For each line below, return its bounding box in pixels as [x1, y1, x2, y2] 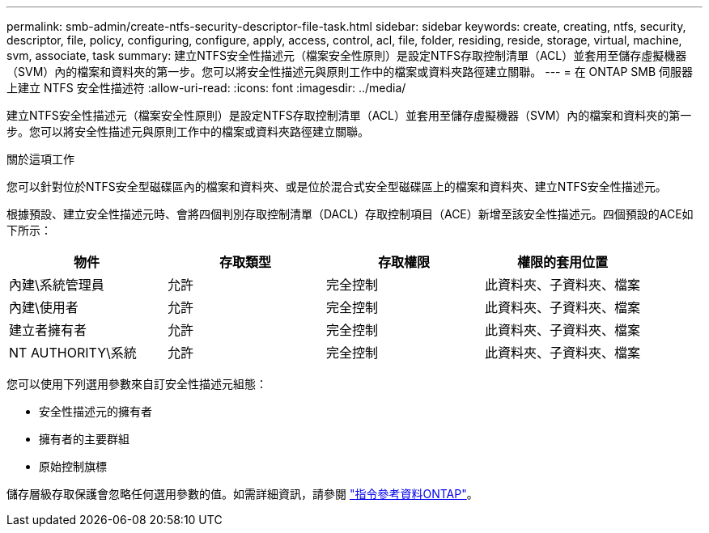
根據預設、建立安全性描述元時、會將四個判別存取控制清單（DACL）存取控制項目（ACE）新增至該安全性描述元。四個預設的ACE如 [6, 207, 694, 221]
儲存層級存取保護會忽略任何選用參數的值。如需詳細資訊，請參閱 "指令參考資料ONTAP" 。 [6, 487, 478, 501]
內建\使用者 [9, 299, 79, 315]
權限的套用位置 [517, 254, 609, 270]
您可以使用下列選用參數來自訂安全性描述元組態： [6, 377, 267, 391]
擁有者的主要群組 [39, 432, 129, 446]
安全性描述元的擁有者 [39, 404, 152, 418]
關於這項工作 [6, 152, 74, 166]
